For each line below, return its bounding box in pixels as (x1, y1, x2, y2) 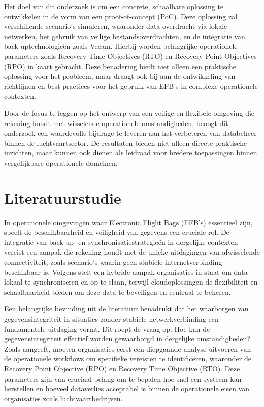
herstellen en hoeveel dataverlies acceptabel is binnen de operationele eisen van (4, 383, 249, 394)
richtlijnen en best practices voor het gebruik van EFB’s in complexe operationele (4, 80, 258, 91)
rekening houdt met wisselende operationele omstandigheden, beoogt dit (4, 117, 228, 128)
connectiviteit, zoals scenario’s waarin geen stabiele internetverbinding (4, 257, 222, 267)
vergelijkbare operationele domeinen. (4, 157, 118, 168)
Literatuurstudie (4, 187, 121, 208)
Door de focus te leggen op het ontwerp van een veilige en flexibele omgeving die (4, 107, 255, 118)
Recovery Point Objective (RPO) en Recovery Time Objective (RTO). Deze (4, 363, 240, 373)
